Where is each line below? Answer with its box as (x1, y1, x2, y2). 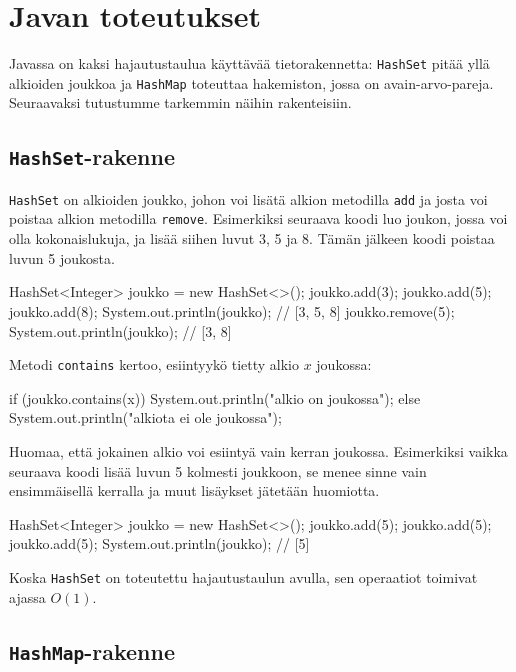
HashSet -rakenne (9, 141, 175, 172)
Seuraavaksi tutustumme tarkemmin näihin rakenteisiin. (9, 92, 352, 113)
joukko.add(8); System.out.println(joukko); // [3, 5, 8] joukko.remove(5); (9, 300, 455, 321)
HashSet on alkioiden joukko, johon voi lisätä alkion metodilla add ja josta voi (9, 188, 488, 209)
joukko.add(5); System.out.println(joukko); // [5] (9, 533, 310, 554)
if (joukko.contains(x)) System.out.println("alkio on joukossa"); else (9, 387, 421, 408)
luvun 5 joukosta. (9, 247, 115, 268)
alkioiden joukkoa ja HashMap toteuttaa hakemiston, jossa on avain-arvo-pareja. (9, 72, 494, 93)
